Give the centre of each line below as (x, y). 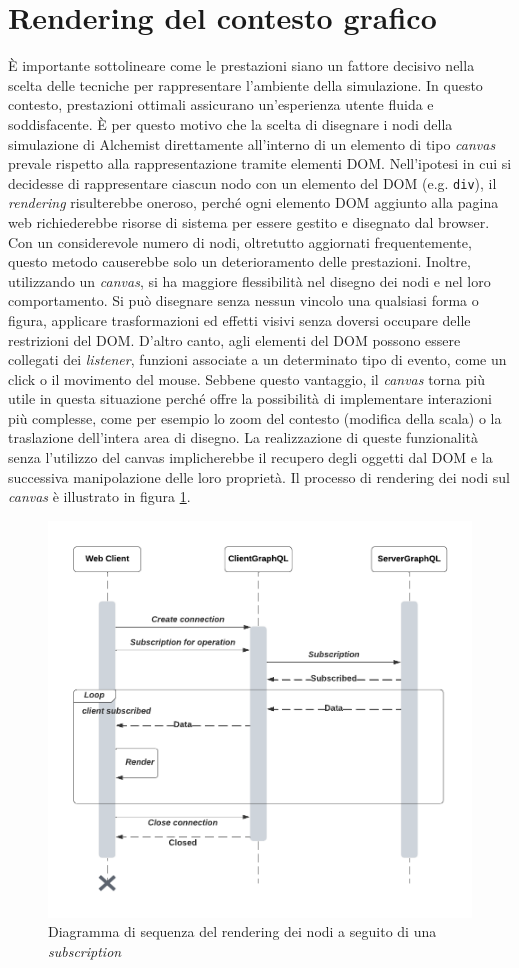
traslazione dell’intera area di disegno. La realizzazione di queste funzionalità (243, 437)
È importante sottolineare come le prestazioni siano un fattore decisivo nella (241, 65)
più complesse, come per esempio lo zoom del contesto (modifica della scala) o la (255, 417)
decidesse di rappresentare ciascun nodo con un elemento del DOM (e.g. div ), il (252, 182)
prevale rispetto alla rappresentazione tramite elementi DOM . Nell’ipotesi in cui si (260, 163)
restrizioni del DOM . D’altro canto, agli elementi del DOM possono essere (234, 339)
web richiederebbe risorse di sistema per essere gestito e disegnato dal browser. (249, 221)
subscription (85, 950)
